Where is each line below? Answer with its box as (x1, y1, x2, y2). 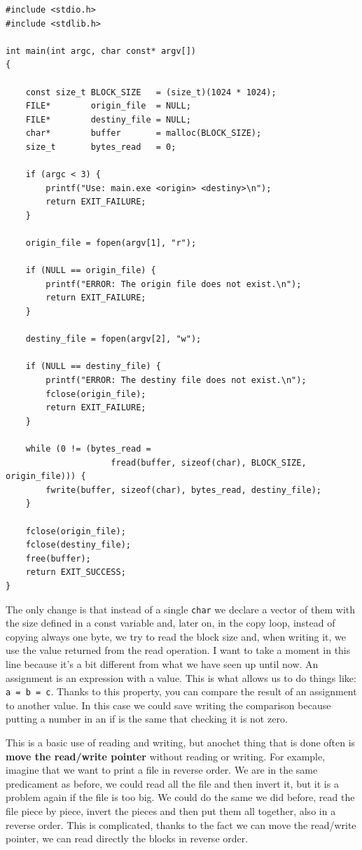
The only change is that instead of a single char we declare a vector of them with (6, 601, 356, 616)
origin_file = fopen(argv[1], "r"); (25, 238, 197, 249)
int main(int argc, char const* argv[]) (6, 46, 197, 56)
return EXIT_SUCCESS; (25, 567, 126, 578)
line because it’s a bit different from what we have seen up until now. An (6, 656, 319, 671)
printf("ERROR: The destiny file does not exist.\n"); (46, 375, 307, 386)
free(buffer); (25, 553, 91, 564)
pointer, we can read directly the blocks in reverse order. (6, 831, 249, 846)
